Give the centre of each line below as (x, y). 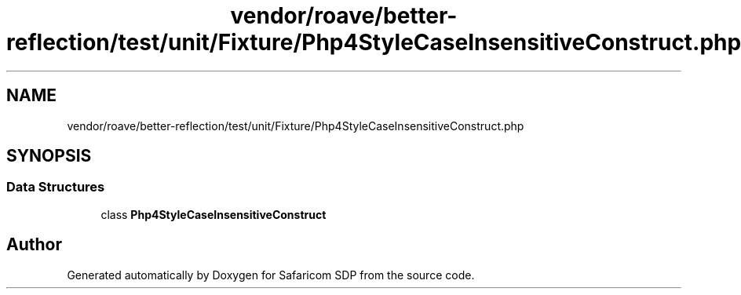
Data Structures (56, 187)
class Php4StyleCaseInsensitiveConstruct (214, 214)
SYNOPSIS (49, 156)
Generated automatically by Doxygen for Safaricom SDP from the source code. (271, 275)
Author (34, 245)
